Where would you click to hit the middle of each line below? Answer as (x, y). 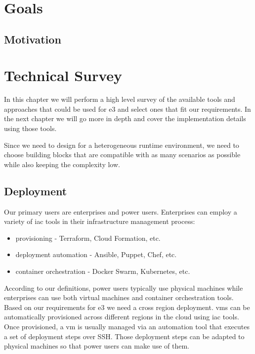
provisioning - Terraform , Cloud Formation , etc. (88, 238)
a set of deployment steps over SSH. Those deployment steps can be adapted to (124, 336)
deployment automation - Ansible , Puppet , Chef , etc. (96, 254)
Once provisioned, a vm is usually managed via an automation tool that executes (127, 326)
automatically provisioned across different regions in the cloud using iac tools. (122, 317)
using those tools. (30, 128)
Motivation (33, 39)
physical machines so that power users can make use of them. (97, 346)
